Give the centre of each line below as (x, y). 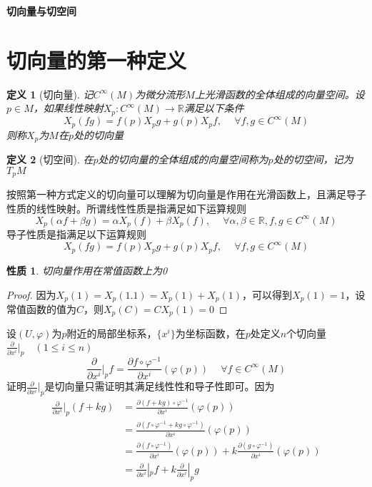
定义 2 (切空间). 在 (50, 159)
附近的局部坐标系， (112, 333)
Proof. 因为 (31, 294)
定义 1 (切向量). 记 (50, 94)
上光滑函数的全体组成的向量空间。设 (280, 94)
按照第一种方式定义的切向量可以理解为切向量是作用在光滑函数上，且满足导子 (186, 194)
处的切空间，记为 (313, 159)
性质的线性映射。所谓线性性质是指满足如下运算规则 (126, 208)
